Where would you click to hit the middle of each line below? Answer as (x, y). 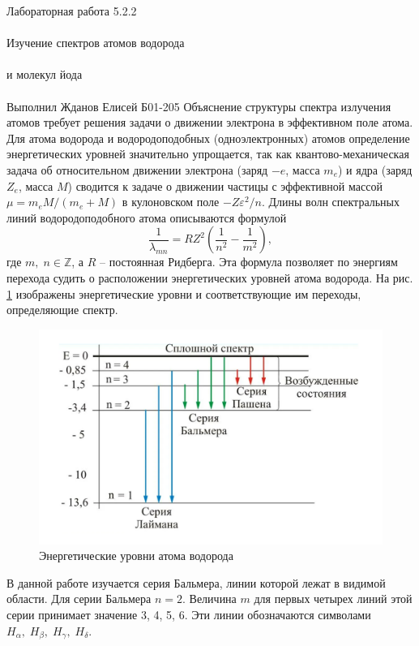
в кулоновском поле (171, 202)
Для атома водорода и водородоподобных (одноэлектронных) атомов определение (208, 138)
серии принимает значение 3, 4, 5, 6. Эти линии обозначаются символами (189, 615)
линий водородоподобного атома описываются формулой (147, 217)
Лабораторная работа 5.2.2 (72, 11)
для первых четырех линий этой (333, 599)
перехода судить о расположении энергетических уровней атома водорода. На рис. (210, 277)
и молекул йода (45, 74)
